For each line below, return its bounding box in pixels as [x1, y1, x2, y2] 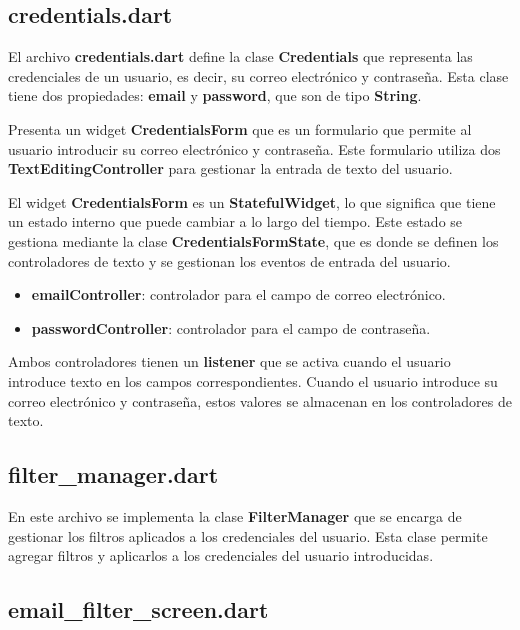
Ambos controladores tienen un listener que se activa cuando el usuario [8, 351, 451, 372]
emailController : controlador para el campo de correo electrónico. [31, 284, 446, 305]
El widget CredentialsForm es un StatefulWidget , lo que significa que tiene [8, 191, 496, 212]
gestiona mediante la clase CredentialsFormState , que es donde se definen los [8, 230, 499, 251]
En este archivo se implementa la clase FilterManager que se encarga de [8, 505, 462, 526]
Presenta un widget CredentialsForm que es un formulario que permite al [8, 118, 472, 139]
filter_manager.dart [8, 459, 219, 490]
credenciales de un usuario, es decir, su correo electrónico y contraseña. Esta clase [8, 65, 509, 86]
